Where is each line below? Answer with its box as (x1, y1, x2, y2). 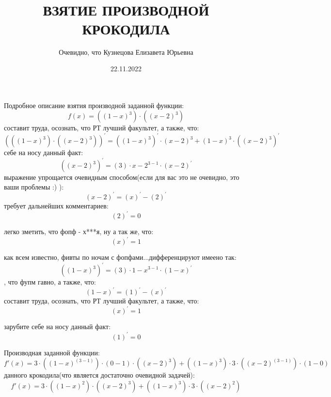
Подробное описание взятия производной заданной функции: (4, 100, 184, 110)
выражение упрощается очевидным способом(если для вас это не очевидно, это (4, 172, 239, 182)
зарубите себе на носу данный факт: (4, 321, 111, 332)
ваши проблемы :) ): (4, 181, 64, 191)
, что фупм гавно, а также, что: (4, 277, 96, 287)
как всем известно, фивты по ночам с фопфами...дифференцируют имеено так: (4, 252, 236, 262)
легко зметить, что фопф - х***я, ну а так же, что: (4, 226, 154, 237)
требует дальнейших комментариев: (4, 200, 109, 210)
